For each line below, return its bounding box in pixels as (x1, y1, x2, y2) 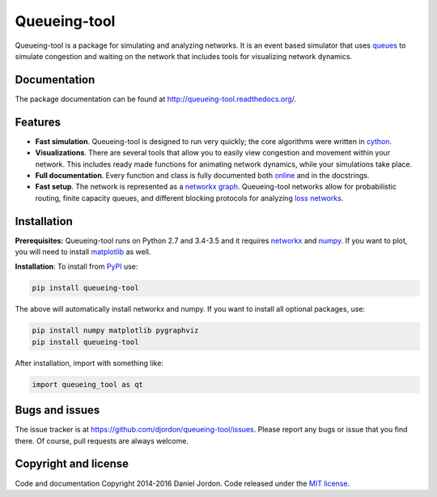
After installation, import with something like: (15, 358, 163, 367)
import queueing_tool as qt (32, 380, 143, 389)
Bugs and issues (15, 403, 100, 417)
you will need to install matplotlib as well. (15, 247, 151, 257)
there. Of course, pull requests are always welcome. (15, 435, 189, 445)
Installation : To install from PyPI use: (15, 261, 138, 271)
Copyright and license (15, 457, 129, 471)
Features (15, 115, 61, 129)
